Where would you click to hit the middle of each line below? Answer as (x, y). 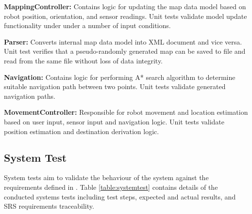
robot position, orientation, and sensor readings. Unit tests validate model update (126, 16)
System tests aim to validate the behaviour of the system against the (106, 177)
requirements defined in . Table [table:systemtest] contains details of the (111, 187)
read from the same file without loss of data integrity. (84, 60)
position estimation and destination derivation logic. (82, 131)
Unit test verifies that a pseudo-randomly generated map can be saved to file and (125, 51)
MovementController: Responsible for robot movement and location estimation (126, 112)
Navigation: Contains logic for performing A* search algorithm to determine (120, 77)
